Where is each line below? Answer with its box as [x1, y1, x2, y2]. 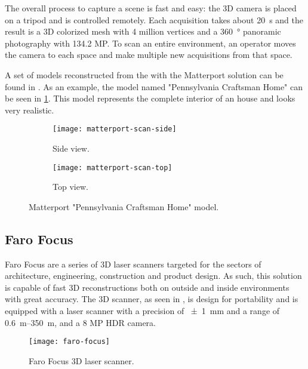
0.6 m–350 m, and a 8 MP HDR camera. [5, 316, 156, 328]
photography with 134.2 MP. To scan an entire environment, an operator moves [5, 36, 296, 49]
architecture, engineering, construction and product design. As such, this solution [5, 269, 302, 282]
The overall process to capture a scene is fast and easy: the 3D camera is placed [5, 2, 297, 14]
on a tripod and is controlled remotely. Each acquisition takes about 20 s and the [5, 13, 303, 26]
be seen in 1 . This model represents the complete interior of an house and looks [5, 92, 295, 104]
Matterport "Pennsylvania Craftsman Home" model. [29, 200, 219, 213]
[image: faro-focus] [29, 337, 110, 346]
